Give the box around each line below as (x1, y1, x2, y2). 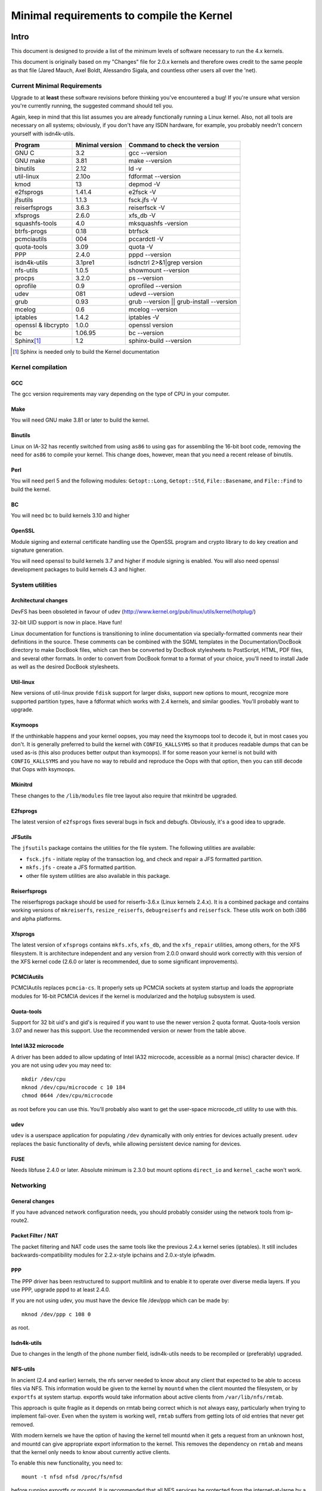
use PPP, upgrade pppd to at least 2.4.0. (11, 1286, 110, 1293)
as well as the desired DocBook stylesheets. (11, 663, 120, 670)
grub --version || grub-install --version (128, 297, 237, 305)
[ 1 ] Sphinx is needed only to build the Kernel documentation (13, 348, 160, 355)
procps (14, 274, 35, 282)
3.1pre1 (75, 258, 95, 267)
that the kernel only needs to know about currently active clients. (11, 1448, 171, 1455)
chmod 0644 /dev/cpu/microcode (21, 1092, 113, 1099)
